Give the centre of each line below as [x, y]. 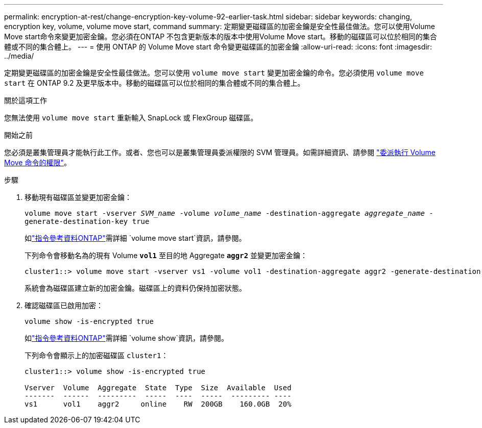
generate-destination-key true [87, 221]
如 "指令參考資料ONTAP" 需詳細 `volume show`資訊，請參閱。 [127, 338]
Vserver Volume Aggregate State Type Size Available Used [158, 388]
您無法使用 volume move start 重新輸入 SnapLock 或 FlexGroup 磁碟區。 [131, 118]
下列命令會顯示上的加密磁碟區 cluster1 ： [97, 355]
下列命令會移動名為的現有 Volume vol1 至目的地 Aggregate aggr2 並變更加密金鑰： [166, 255]
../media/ [19, 56]
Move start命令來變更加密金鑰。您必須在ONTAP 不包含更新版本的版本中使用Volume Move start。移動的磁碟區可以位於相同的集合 [221, 36]
